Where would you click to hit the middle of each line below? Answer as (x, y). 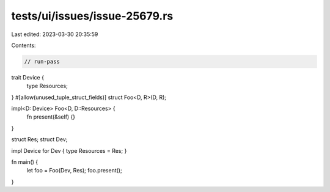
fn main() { (25, 162)
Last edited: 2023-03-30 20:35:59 (55, 34)
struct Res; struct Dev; (39, 139)
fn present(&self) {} (51, 117)
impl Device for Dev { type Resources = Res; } (69, 150)
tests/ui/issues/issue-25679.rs (92, 16)
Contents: (24, 45)
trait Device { (28, 77)
